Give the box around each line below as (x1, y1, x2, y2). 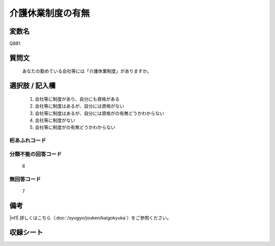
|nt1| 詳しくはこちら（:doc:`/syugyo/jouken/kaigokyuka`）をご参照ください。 (9, 214, 172, 221)
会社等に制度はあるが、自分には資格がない (35, 103, 124, 109)
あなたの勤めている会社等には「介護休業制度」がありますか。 (22, 68, 152, 74)
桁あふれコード (9, 137, 46, 144)
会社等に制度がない (35, 117, 75, 124)
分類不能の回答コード (9, 150, 62, 158)
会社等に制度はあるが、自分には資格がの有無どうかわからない (35, 110, 164, 116)
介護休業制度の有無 (9, 8, 90, 19)
